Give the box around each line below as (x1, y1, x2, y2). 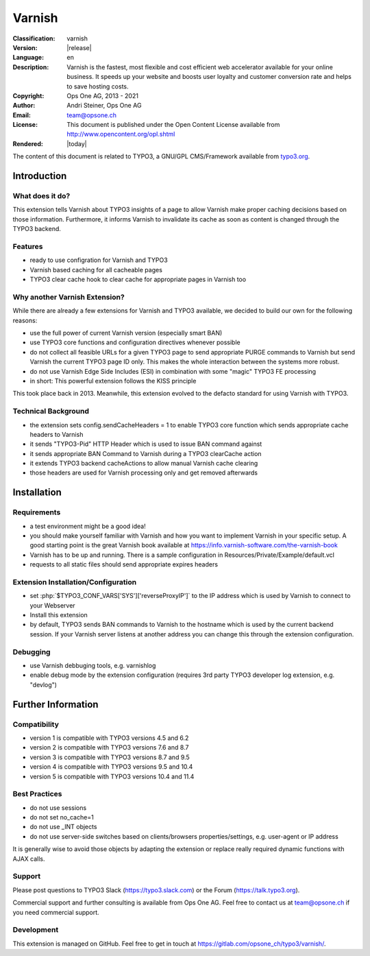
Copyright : (12, 91, 45, 99)
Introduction (12, 170, 67, 182)
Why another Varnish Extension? (12, 292, 125, 302)
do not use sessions (29, 803, 87, 812)
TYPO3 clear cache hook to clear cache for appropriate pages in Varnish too (29, 275, 247, 284)
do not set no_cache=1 (29, 813, 94, 822)
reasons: (12, 316, 38, 324)
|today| (66, 139, 87, 147)
